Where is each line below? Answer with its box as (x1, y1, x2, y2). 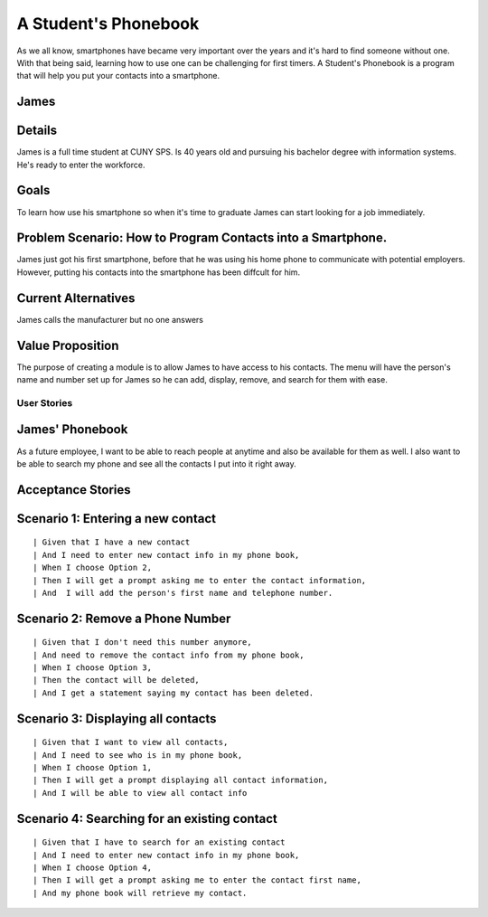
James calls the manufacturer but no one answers (16, 314, 203, 325)
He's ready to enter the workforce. (16, 159, 145, 170)
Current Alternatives (16, 290, 136, 306)
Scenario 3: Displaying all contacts (16, 711, 217, 726)
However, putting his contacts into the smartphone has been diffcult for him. (16, 267, 301, 278)
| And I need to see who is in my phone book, (33, 750, 243, 760)
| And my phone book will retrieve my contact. (33, 887, 248, 898)
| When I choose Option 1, (33, 762, 153, 773)
